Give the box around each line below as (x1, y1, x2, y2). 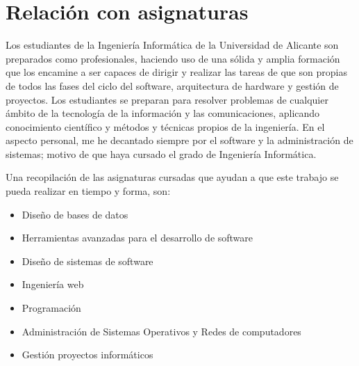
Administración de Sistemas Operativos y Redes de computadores (22, 324, 301, 338)
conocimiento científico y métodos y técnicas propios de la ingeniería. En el (6, 119, 325, 134)
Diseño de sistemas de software (22, 253, 153, 268)
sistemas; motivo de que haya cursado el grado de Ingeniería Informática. (6, 146, 317, 161)
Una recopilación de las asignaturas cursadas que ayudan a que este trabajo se (6, 170, 339, 184)
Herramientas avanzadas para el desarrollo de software (22, 230, 253, 245)
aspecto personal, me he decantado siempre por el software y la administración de (6, 133, 353, 148)
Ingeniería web (22, 277, 84, 292)
